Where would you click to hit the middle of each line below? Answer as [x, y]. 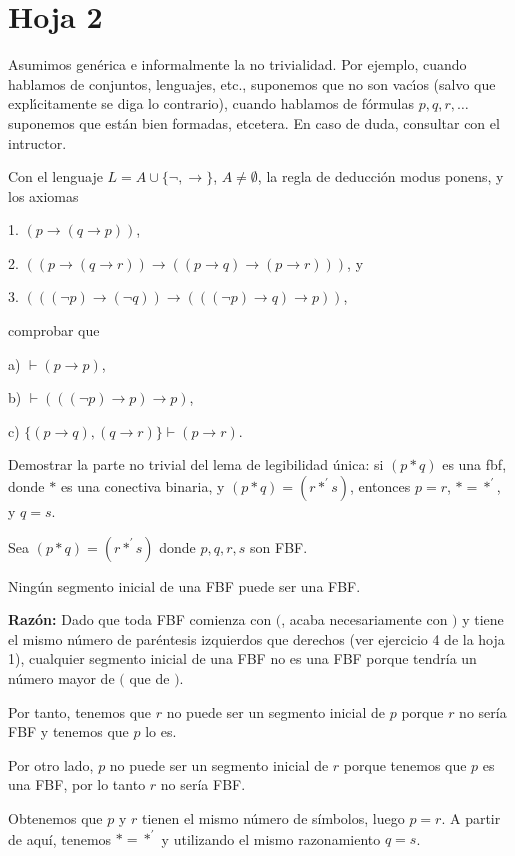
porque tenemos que [405, 764]
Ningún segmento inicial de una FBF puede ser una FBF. [184, 585]
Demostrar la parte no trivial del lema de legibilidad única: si [196, 464]
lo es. [161, 731]
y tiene [483, 619]
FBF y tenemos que [68, 731]
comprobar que [54, 330]
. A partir [471, 817]
